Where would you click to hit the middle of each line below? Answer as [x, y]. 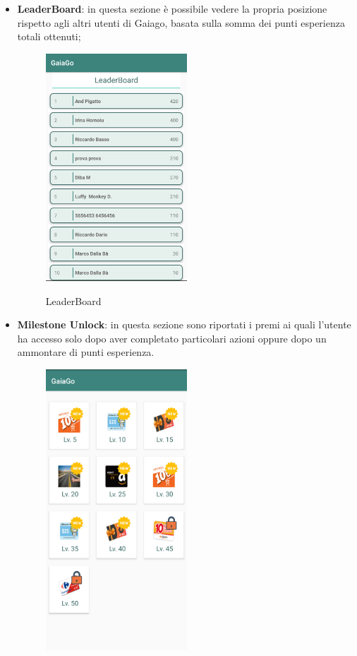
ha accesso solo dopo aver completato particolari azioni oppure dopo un [172, 338]
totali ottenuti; [49, 36]
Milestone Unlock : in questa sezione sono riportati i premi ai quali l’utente [184, 324]
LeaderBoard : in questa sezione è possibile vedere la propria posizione [172, 8]
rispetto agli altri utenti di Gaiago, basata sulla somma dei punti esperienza [181, 22]
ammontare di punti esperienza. [86, 352]
